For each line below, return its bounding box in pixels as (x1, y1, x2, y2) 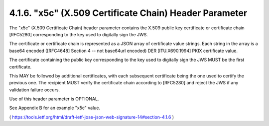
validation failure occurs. (9, 87, 60, 93)
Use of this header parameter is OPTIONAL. (9, 96, 99, 102)
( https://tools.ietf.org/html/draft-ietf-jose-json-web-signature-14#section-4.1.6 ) (9, 114, 174, 120)
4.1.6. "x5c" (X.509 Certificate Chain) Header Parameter (9, 7, 248, 18)
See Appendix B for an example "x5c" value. (9, 105, 101, 111)
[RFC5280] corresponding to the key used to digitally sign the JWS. (9, 31, 148, 37)
